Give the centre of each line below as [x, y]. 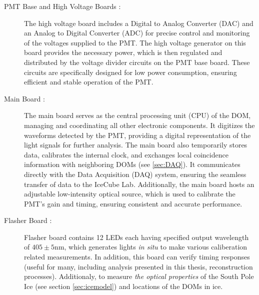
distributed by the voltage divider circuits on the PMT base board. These [137, 62]
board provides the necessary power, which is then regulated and [123, 52]
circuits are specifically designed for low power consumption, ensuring [130, 72]
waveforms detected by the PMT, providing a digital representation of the [137, 135]
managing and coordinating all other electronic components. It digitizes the [139, 125]
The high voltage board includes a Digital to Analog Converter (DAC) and [139, 23]
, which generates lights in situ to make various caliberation [156, 247]
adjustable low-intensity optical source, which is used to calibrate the [130, 194]
